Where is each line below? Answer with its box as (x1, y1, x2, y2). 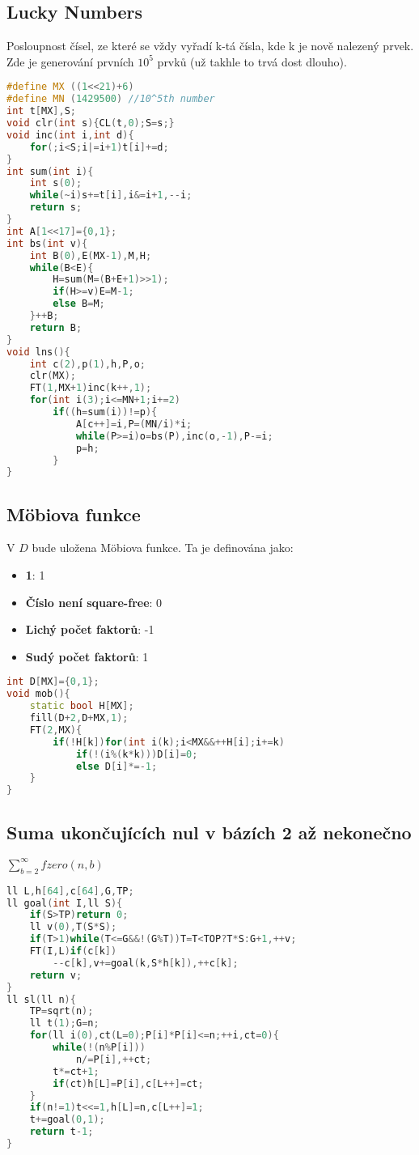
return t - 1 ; (29, 1126, 94, 1138)
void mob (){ (6, 688, 70, 700)
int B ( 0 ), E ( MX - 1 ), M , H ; (29, 249, 152, 261)
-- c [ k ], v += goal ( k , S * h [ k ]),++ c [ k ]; (53, 957, 239, 969)
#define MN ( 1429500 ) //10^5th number (6, 93, 215, 105)
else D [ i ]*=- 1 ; (75, 760, 158, 772)
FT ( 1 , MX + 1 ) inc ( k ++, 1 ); (29, 382, 152, 394)
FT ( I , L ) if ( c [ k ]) (29, 945, 117, 958)
